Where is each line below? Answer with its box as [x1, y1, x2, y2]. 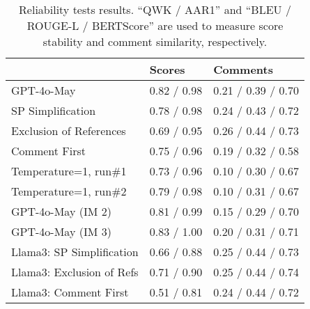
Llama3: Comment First [11, 284, 129, 300]
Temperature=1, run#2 [11, 183, 127, 199]
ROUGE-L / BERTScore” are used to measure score [26, 17, 284, 33]
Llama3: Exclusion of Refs [11, 264, 139, 280]
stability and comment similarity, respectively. [42, 33, 268, 49]
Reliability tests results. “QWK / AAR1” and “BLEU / [19, 1, 291, 17]
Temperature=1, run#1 [11, 163, 127, 179]
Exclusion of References [11, 122, 126, 138]
